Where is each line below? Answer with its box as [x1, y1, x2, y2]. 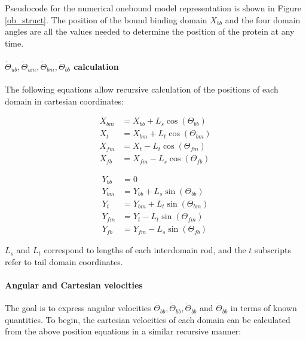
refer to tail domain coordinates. [5, 255, 123, 268]
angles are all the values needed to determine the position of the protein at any [5, 25, 295, 38]
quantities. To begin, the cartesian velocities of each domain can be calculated [5, 313, 290, 325]
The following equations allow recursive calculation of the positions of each [5, 83, 279, 96]
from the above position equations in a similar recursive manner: [5, 325, 241, 337]
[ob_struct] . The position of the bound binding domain [5, 13, 207, 26]
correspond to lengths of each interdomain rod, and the [44, 244, 246, 256]
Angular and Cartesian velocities [5, 278, 143, 291]
